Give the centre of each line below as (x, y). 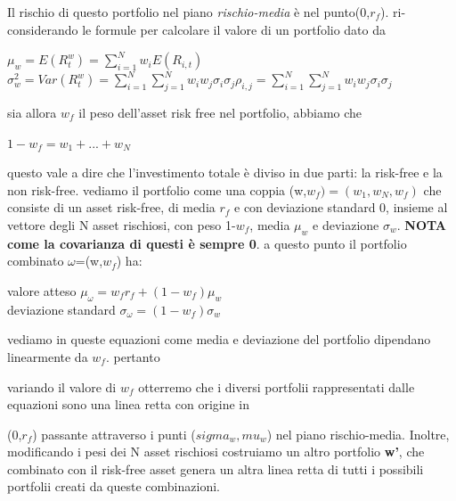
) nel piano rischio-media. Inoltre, (358, 434)
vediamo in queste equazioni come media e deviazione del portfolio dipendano (219, 339)
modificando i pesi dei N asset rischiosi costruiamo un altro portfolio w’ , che (216, 452)
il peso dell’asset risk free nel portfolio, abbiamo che (220, 112)
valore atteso (42, 290)
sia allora (32, 112)
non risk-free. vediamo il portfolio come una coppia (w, (157, 189)
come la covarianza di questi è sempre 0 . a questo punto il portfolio (207, 243)
